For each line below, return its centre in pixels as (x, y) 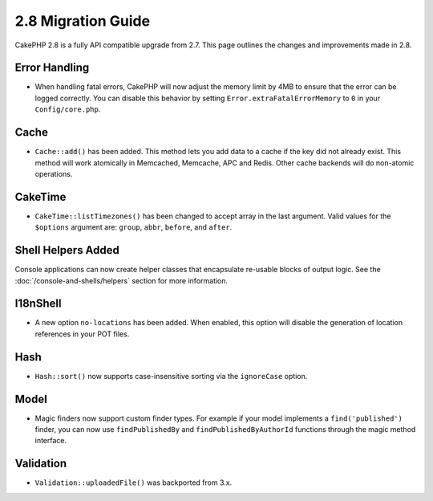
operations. (54, 173)
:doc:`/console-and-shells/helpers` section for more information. (121, 280)
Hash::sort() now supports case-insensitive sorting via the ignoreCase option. (171, 376)
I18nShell (38, 304)
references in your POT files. (82, 334)
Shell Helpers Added (67, 250)
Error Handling (52, 68)
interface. (51, 441)
